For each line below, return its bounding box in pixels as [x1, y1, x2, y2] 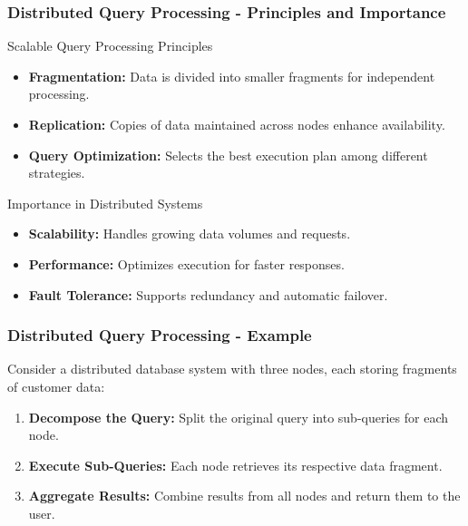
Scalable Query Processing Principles [7, 36, 213, 55]
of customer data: [7, 376, 105, 395]
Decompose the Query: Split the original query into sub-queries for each [28, 407, 448, 426]
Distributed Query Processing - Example [7, 324, 312, 346]
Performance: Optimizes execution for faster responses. [28, 254, 345, 273]
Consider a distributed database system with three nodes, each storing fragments [7, 359, 457, 378]
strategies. [28, 163, 85, 182]
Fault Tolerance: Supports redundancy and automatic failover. [28, 285, 388, 304]
